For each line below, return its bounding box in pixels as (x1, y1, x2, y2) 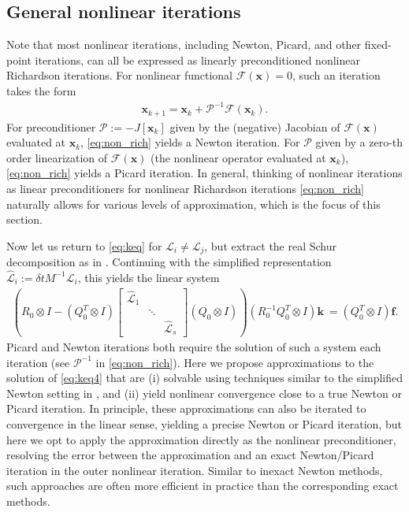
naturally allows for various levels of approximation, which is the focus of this (6, 195, 381, 212)
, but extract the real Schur (204, 237, 337, 254)
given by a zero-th (315, 134, 403, 150)
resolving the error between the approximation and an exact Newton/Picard (6, 447, 374, 463)
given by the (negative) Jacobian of (169, 118, 340, 135)
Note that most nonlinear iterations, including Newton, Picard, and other (6, 36, 362, 53)
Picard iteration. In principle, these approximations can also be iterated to (6, 400, 366, 417)
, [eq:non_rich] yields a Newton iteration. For (80, 134, 300, 150)
